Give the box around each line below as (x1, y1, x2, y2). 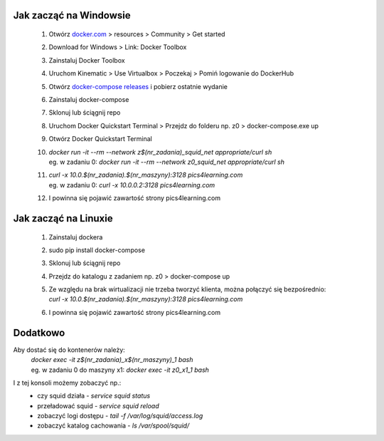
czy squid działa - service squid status (37, 392, 151, 400)
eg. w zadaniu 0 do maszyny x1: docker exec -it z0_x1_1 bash (31, 365, 210, 374)
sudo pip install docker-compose (48, 246, 146, 254)
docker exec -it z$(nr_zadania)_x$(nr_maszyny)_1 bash (31, 356, 193, 364)
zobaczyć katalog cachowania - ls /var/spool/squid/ (37, 421, 190, 430)
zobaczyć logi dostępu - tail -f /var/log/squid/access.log (37, 412, 203, 420)
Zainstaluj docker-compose (48, 95, 129, 103)
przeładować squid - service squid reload (37, 401, 159, 410)
